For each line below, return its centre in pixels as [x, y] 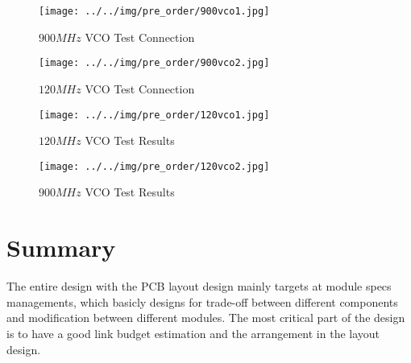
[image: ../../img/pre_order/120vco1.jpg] [154, 115]
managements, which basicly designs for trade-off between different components [202, 301]
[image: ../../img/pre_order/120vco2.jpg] [154, 166]
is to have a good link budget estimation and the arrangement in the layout [193, 333]
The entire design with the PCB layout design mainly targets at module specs [199, 286]
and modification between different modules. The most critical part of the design [206, 318]
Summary [61, 248]
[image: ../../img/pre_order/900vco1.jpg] [154, 11]
